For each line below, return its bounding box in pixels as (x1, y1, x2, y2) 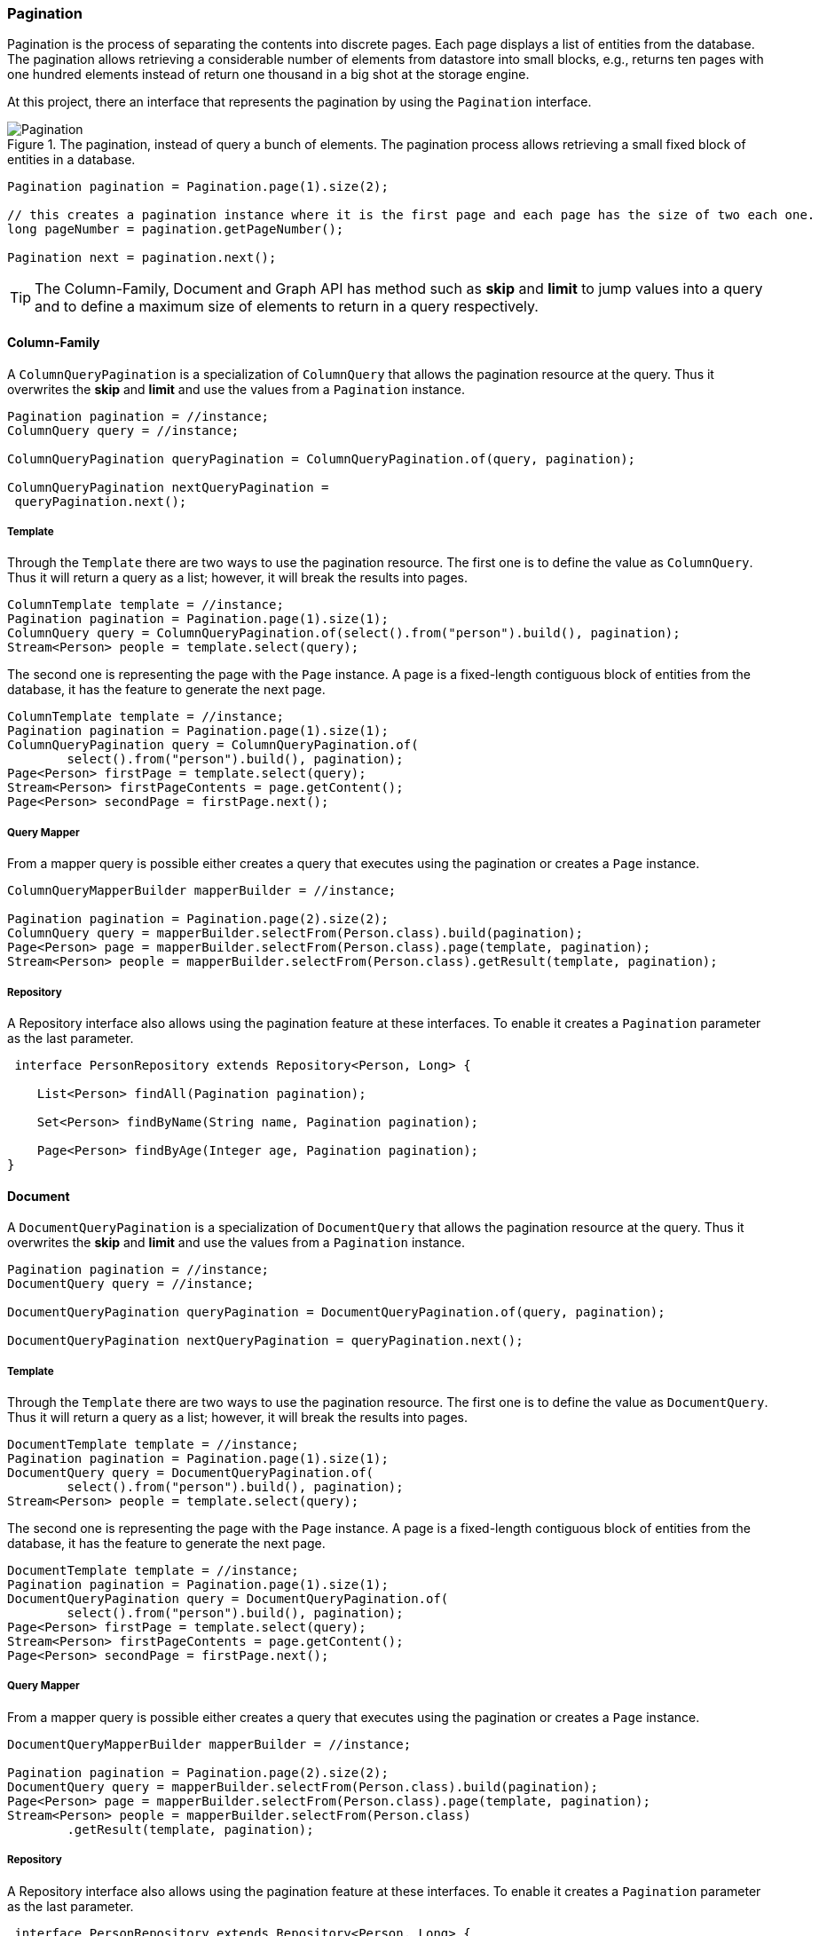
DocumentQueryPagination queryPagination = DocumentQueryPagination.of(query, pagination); (7, 1305, 665, 1320)
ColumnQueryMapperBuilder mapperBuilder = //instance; (7, 883, 397, 898)
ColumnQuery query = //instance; (7, 423, 240, 438)
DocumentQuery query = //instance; (7, 1276, 255, 1292)
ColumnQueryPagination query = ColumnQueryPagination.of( (7, 738, 419, 753)
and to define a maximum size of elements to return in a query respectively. (35, 297, 539, 316)
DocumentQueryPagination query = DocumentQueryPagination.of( (7, 1591, 449, 1606)
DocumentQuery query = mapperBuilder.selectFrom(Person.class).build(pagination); (7, 1779, 598, 1794)
